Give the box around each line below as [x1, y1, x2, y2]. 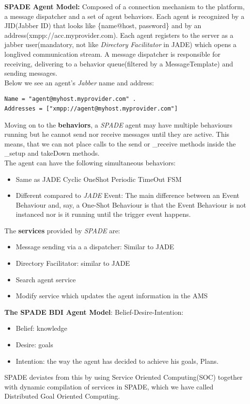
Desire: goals [16, 339, 53, 350]
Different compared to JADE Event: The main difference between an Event [16, 190, 240, 200]
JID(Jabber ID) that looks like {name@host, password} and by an [4, 20, 202, 31]
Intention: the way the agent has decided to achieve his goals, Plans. [16, 356, 219, 366]
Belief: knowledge [16, 323, 67, 333]
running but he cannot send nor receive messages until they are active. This [4, 129, 230, 139]
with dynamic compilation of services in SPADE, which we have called [4, 381, 214, 391]
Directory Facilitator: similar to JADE [16, 258, 130, 268]
